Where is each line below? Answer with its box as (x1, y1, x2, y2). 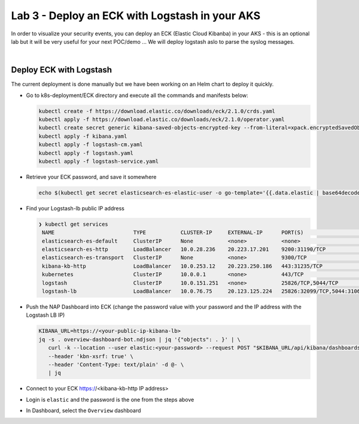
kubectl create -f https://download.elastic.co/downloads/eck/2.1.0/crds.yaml (38, 108, 275, 114)
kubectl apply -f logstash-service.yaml (38, 158, 159, 165)
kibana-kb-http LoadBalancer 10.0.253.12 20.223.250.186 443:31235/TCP (42, 262, 323, 269)
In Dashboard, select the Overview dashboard (26, 407, 141, 414)
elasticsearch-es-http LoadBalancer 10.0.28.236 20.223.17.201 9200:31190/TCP (42, 246, 326, 253)
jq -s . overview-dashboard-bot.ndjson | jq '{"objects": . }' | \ (38, 336, 241, 343)
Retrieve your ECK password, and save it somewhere (26, 173, 157, 180)
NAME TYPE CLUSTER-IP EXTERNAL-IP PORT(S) (42, 229, 304, 236)
